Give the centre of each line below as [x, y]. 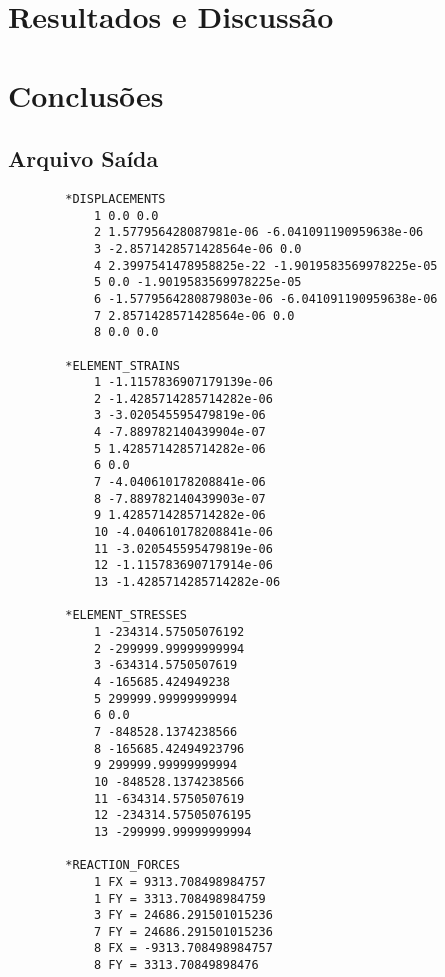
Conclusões [86, 94]
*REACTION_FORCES [122, 865]
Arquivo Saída [83, 158]
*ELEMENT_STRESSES [126, 615]
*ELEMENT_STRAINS [122, 365]
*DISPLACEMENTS [115, 198]
